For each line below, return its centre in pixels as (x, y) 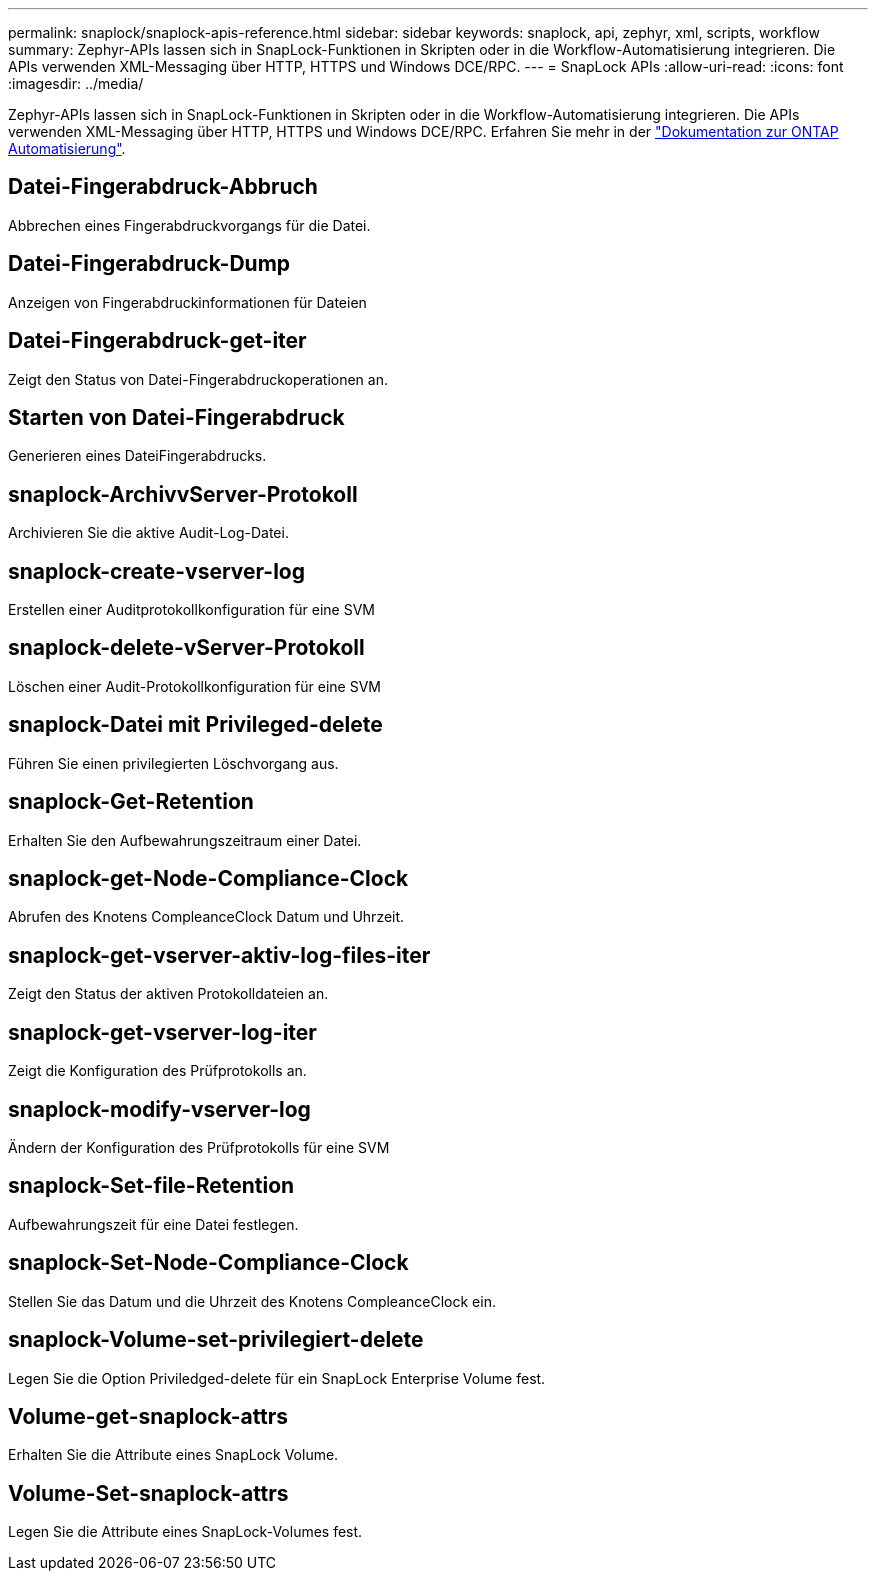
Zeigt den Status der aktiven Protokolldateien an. (168, 994)
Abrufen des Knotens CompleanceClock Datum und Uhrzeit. (206, 917)
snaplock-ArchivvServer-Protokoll (183, 494)
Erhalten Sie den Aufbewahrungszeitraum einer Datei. (185, 840)
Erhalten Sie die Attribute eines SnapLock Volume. (173, 1455)
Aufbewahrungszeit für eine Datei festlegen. (153, 1224)
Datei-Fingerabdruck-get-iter (157, 341)
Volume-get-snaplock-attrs (148, 1416)
